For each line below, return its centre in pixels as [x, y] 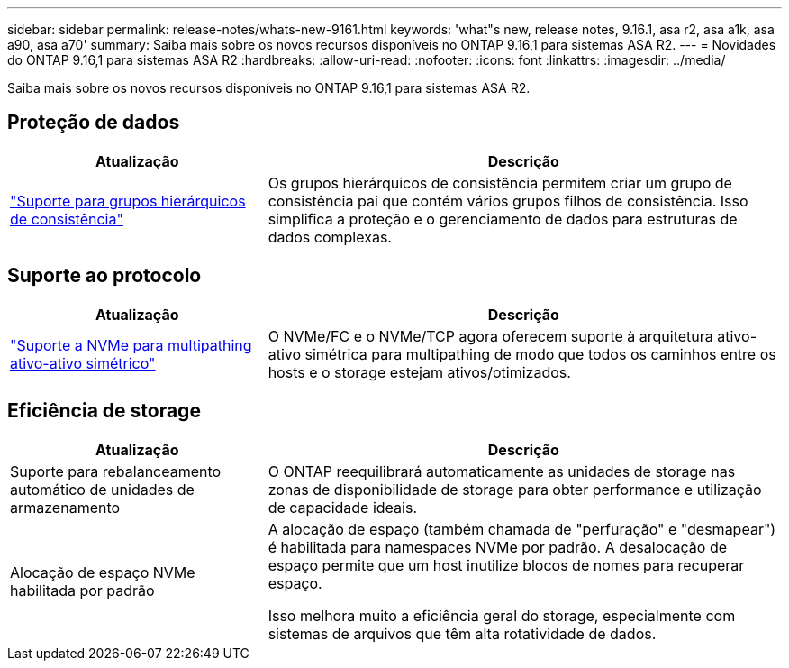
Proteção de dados [94, 123]
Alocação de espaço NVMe [103, 572]
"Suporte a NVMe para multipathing [131, 345]
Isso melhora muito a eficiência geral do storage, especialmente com [502, 615]
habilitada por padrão [82, 590]
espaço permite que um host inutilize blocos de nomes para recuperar [506, 565]
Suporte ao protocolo [104, 276]
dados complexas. [330, 237]
